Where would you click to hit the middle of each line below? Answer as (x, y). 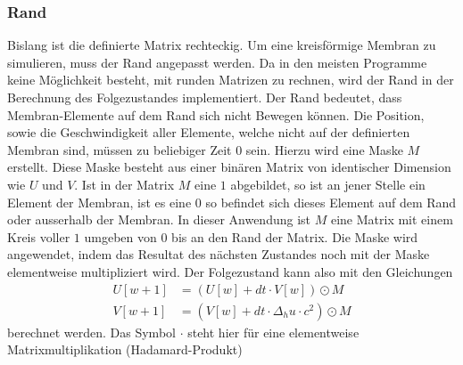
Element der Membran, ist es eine (99, 202)
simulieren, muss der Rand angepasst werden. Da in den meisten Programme (217, 62)
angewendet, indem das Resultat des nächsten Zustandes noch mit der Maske (219, 254)
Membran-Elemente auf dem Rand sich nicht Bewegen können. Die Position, (216, 114)
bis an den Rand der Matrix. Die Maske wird (295, 236)
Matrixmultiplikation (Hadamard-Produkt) (125, 349)
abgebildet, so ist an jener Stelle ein (328, 184)
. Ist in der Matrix (124, 184)
